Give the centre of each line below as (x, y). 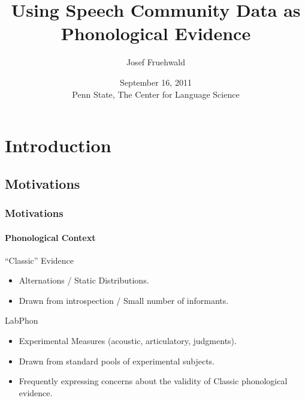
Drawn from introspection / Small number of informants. (124, 300)
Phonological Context (50, 237)
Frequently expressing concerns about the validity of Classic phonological (153, 381)
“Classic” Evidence (40, 260)
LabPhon (22, 320)
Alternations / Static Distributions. (84, 280)
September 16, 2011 (156, 82)
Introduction (58, 145)
